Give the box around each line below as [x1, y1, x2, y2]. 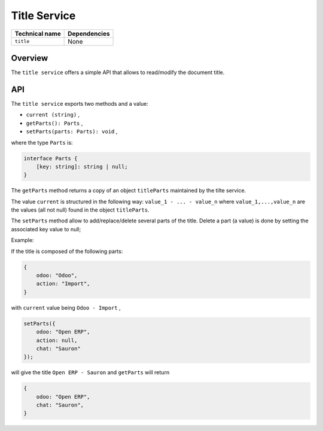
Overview [11, 53, 48, 63]
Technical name [14, 29, 61, 38]
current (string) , [26, 111, 80, 118]
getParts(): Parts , [26, 120, 83, 127]
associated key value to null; [11, 225, 81, 233]
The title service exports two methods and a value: [11, 100, 149, 107]
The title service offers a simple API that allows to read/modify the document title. [11, 69, 225, 76]
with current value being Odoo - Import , [11, 304, 121, 311]
